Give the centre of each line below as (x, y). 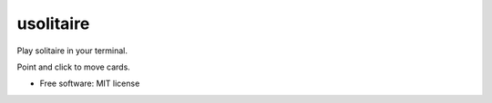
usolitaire (53, 23)
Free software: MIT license (90, 84)
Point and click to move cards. (74, 67)
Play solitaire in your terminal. (72, 51)
